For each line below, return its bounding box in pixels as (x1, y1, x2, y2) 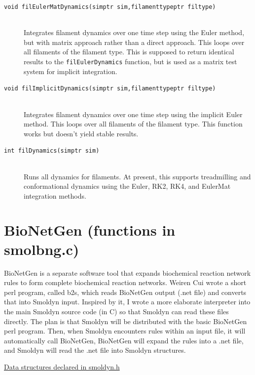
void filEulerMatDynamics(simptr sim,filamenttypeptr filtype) (4, 3, 216, 10)
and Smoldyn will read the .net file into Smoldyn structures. (4, 345, 186, 355)
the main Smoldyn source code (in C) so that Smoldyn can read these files (4, 306, 229, 317)
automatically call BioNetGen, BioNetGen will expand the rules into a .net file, (4, 335, 244, 345)
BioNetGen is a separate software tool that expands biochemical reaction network (4, 267, 251, 278)
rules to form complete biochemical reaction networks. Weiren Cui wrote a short (4, 277, 247, 288)
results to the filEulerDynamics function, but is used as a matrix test (24, 56, 237, 67)
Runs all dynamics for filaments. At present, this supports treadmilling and (24, 171, 251, 181)
